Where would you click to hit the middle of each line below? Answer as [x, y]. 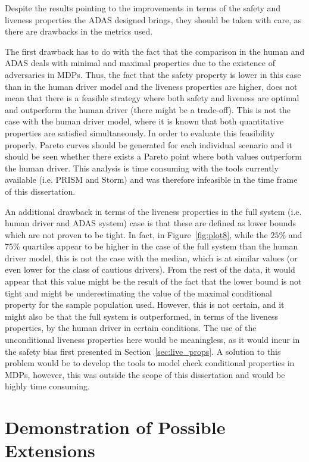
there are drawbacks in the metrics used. [79, 31]
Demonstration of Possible [115, 427]
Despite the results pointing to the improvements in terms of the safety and [143, 8]
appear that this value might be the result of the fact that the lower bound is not [153, 281]
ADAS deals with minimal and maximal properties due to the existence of [140, 63]
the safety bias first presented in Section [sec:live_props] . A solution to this [143, 351]
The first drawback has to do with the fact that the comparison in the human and [155, 51]
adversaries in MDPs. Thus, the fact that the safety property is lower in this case [153, 74]
